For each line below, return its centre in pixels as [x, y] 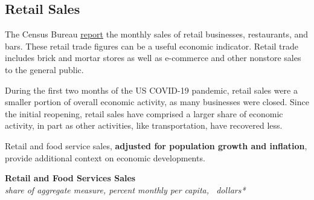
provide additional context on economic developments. [105, 157]
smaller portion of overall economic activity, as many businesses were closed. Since [157, 102]
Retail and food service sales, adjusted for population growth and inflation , [156, 145]
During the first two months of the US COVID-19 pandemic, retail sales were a [151, 90]
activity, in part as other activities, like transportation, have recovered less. [144, 125]
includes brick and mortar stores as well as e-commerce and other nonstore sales [153, 58]
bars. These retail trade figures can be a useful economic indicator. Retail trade [152, 46]
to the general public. [44, 69]
